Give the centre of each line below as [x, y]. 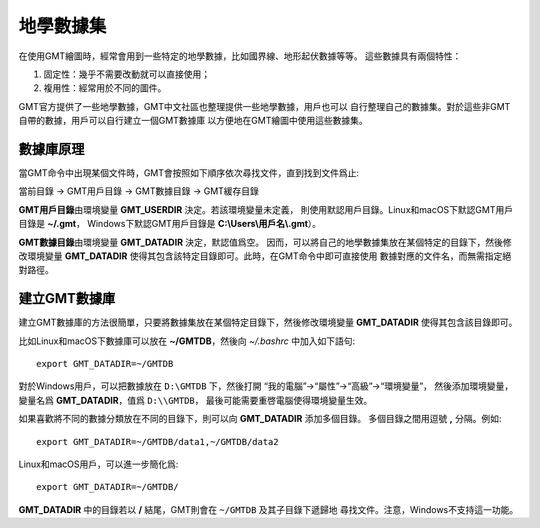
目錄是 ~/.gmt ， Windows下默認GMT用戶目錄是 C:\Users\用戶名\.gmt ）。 [170, 224]
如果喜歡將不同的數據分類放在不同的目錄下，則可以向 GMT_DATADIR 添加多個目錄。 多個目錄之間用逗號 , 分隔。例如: [260, 419]
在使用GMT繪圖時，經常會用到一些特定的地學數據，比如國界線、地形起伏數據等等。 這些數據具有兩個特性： [240, 56]
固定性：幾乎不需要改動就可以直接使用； [126, 74]
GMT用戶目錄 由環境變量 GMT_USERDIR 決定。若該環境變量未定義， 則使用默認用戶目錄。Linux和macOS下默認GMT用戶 [266, 209]
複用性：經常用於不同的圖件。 [105, 88]
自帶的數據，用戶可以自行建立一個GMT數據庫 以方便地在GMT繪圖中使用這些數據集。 [193, 121]
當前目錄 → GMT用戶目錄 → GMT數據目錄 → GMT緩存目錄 [139, 191]
